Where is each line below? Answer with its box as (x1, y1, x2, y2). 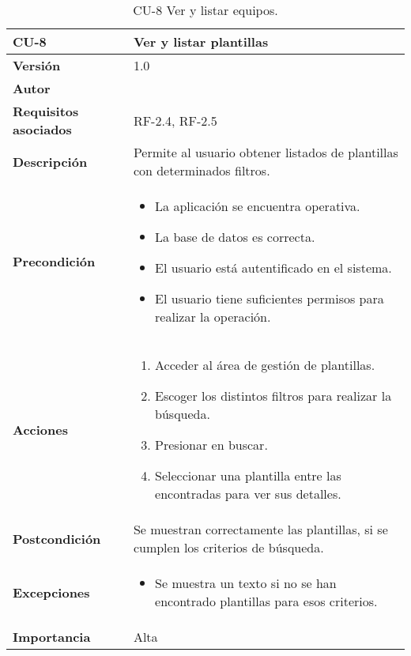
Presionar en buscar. (155, 435, 268, 454)
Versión (13, 56, 61, 74)
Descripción (13, 152, 88, 171)
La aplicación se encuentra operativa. (155, 197, 360, 215)
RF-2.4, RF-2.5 (133, 111, 217, 130)
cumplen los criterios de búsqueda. (133, 538, 324, 556)
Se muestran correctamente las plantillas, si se (133, 520, 388, 538)
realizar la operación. (155, 307, 271, 326)
